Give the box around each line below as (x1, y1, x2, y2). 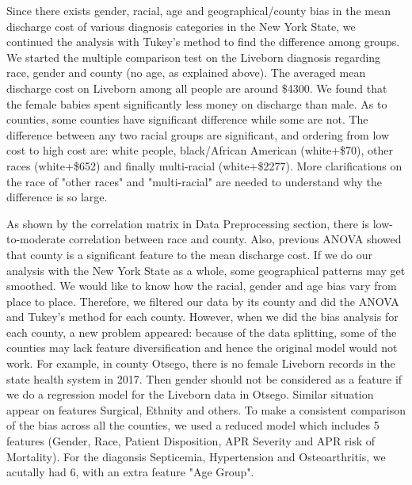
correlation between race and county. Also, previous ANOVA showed (68, 231, 402, 247)
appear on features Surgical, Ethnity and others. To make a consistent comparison (6, 401, 406, 418)
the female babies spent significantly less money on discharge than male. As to (6, 95, 387, 112)
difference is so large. (6, 189, 108, 205)
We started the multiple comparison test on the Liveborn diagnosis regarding (6, 48, 381, 65)
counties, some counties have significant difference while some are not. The (6, 111, 368, 128)
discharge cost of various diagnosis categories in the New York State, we (6, 17, 356, 34)
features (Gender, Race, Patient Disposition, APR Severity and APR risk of (6, 433, 376, 449)
